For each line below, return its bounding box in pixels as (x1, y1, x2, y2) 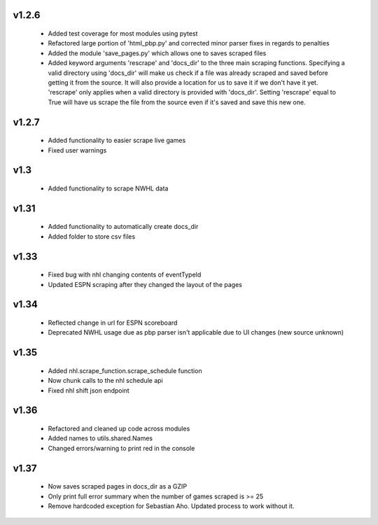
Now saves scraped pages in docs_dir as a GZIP (48, 482, 188, 491)
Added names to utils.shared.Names (48, 434, 153, 442)
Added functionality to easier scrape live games (48, 136, 186, 145)
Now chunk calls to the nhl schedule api (48, 377, 164, 385)
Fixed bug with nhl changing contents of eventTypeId (48, 270, 202, 279)
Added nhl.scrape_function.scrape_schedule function (48, 366, 202, 374)
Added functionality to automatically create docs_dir (48, 223, 199, 231)
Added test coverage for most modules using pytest (48, 29, 198, 38)
